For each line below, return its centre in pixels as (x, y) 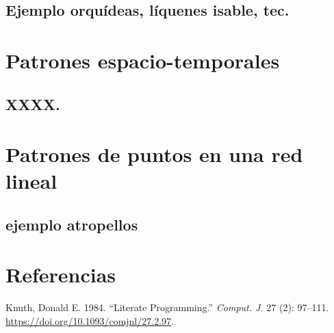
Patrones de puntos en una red (154, 154)
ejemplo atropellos (72, 224)
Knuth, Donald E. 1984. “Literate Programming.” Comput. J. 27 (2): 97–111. (167, 307)
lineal (31, 181)
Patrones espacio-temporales (143, 60)
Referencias (61, 275)
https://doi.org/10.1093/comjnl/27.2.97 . (90, 321)
